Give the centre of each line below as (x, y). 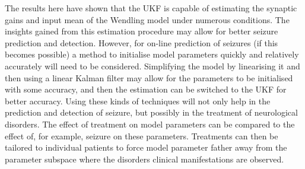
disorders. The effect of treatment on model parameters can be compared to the (150, 124)
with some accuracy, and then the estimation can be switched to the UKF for (146, 89)
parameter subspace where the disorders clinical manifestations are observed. (144, 159)
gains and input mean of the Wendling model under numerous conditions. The (147, 19)
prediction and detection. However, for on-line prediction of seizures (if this (142, 42)
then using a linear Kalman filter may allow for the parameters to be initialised (149, 77)
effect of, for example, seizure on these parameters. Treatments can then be (142, 135)
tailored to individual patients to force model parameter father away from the (146, 147)
